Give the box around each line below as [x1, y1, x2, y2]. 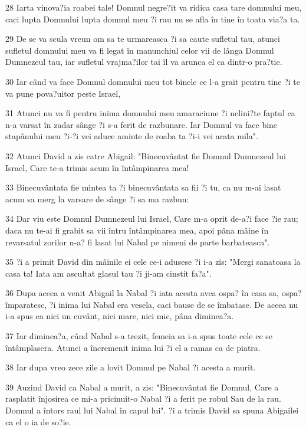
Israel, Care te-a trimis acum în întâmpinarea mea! [5, 161, 189, 173]
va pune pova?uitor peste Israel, [5, 87, 121, 99]
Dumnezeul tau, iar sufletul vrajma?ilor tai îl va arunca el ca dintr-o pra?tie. [5, 55, 282, 68]
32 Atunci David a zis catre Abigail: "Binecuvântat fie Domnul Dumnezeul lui [5, 149, 286, 162]
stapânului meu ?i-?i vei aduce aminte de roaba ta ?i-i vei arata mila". [5, 130, 258, 142]
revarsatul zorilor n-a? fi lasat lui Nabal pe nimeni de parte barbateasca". [5, 235, 270, 248]
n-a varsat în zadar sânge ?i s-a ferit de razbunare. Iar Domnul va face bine [5, 118, 278, 130]
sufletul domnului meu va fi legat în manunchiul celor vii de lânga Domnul [5, 44, 274, 56]
